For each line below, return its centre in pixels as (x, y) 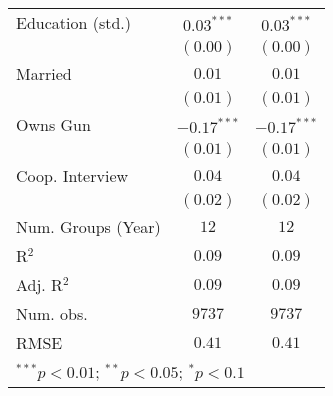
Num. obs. (52, 313)
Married (44, 73)
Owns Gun (53, 124)
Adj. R (39, 284)
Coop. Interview (72, 175)
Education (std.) (74, 22)
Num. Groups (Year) (88, 226)
